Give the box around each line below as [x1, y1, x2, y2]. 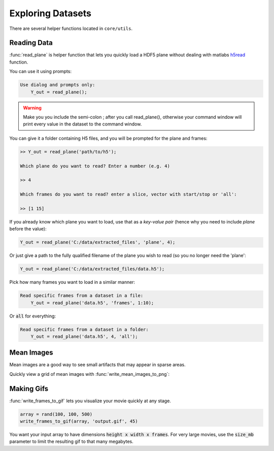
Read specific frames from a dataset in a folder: [20, 327, 149, 332]
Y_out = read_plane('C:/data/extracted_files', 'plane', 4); [20, 239, 176, 245]
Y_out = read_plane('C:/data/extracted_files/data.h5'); [20, 266, 165, 272]
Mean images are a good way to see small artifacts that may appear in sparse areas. [9, 362, 186, 368]
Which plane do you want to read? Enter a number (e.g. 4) [20, 163, 170, 169]
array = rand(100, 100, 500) [20, 411, 93, 417]
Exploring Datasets [9, 8, 91, 19]
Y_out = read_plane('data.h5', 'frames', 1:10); [30, 300, 154, 306]
